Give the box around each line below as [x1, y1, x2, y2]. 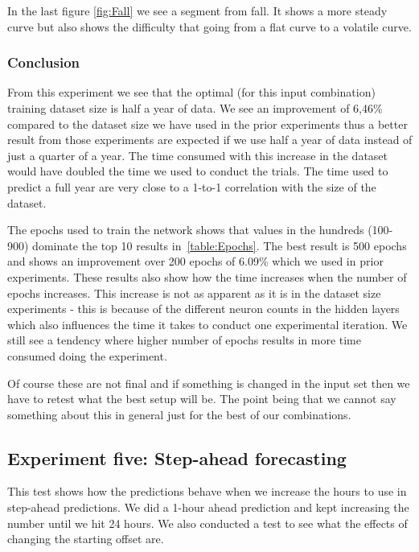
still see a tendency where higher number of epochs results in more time [7, 332, 361, 348]
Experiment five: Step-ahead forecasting [7, 445, 347, 470]
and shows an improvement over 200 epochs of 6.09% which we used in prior [7, 253, 384, 270]
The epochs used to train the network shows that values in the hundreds [7, 221, 364, 238]
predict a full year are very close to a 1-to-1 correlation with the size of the [7, 178, 376, 195]
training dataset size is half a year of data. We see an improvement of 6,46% [7, 100, 383, 116]
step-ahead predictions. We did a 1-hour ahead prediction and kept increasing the [7, 499, 409, 516]
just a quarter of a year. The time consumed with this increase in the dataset [7, 146, 388, 163]
